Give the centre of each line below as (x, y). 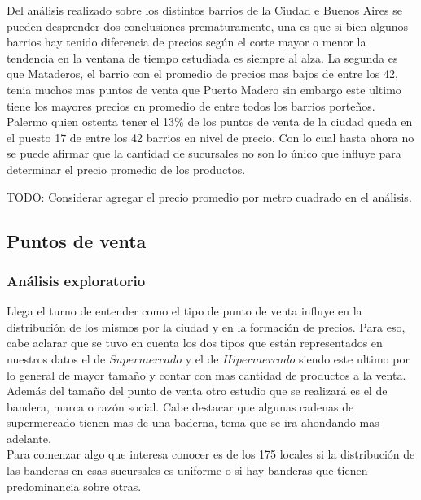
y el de (202, 358)
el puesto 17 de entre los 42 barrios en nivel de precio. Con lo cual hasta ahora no (210, 137)
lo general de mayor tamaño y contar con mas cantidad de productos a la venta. (206, 374)
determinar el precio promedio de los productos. (126, 169)
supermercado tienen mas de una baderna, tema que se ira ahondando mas (193, 422)
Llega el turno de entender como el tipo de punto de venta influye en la (184, 311)
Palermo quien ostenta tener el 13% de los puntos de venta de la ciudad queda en (210, 122)
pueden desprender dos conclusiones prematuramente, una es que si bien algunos (208, 26)
